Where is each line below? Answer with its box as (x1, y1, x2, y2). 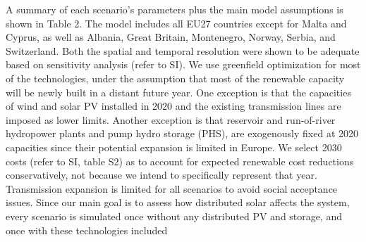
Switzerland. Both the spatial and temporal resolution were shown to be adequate (6, 43, 360, 58)
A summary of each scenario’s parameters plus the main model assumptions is (6, 2, 343, 16)
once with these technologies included (6, 222, 168, 237)
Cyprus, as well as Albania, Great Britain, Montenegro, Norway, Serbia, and (6, 30, 336, 44)
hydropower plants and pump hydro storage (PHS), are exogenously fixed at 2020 (6, 126, 358, 141)
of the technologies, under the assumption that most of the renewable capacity (6, 70, 345, 85)
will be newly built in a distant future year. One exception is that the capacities (6, 84, 351, 99)
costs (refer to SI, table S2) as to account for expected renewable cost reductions (6, 153, 354, 168)
